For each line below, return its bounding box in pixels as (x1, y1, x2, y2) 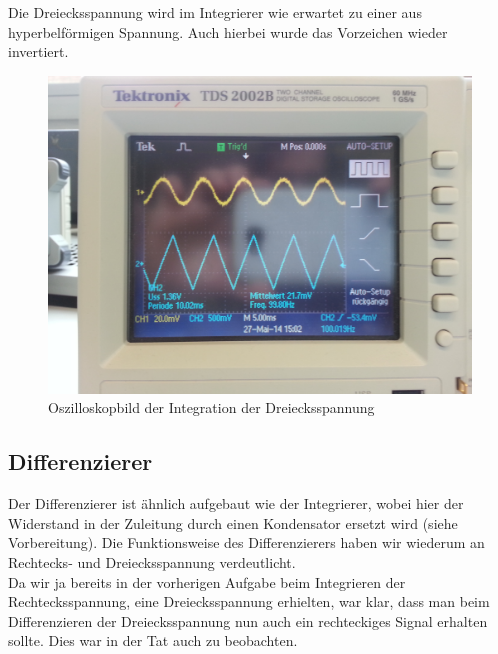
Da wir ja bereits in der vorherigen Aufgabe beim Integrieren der (8, 571, 406, 592)
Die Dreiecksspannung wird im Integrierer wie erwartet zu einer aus (8, 2, 422, 22)
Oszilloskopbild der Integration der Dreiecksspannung (48, 397, 375, 418)
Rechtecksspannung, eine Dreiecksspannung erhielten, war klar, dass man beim (8, 591, 490, 612)
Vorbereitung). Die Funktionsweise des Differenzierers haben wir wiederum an (8, 532, 485, 553)
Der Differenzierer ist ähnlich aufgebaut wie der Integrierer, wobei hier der (8, 493, 464, 514)
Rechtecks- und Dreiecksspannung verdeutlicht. (8, 551, 296, 572)
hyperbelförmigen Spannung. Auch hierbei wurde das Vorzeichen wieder (8, 21, 448, 42)
